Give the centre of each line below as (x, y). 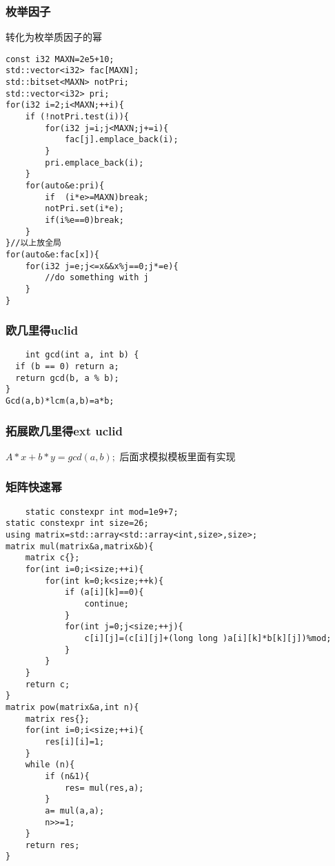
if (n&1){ (67, 776)
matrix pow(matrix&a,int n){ (72, 707)
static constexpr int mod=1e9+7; (102, 512)
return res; (52, 845)
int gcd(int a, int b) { (82, 355)
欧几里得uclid (42, 330)
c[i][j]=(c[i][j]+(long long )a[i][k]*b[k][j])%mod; (208, 638)
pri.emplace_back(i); (94, 163)
